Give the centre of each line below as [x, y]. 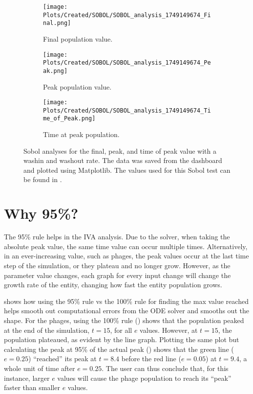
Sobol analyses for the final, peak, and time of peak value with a [120, 151]
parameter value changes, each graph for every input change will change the [117, 275]
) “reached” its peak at [63, 359]
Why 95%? [41, 213]
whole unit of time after [40, 368]
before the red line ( [151, 359]
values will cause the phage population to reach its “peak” [144, 378]
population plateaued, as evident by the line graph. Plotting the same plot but [122, 339]
